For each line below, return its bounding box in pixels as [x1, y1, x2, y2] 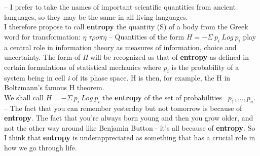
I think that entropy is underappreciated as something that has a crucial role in [4, 132, 255, 143]
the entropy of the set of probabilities [102, 92, 222, 102]
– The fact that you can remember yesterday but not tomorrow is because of [4, 102, 242, 113]
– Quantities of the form [108, 31, 184, 42]
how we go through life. [4, 142, 77, 152]
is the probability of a [171, 61, 239, 72]
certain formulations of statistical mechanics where [4, 61, 161, 72]
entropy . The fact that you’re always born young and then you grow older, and [4, 112, 253, 123]
